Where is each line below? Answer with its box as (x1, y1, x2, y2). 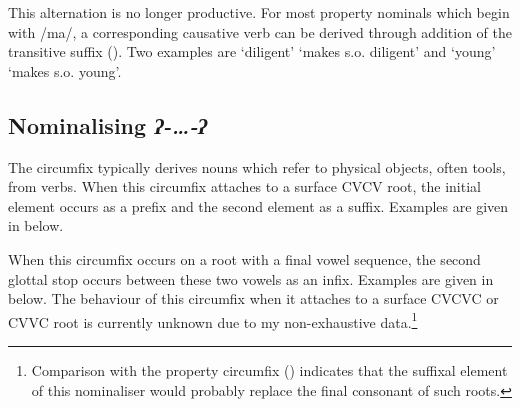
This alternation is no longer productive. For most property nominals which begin (8, 2, 510, 22)
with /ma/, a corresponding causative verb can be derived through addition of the (8, 21, 512, 42)
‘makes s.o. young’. (8, 60, 122, 81)
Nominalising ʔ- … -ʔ (8, 109, 207, 140)
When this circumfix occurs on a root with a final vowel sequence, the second (8, 248, 481, 269)
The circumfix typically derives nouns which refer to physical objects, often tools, (8, 156, 506, 177)
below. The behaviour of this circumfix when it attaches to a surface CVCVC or (8, 288, 499, 309)
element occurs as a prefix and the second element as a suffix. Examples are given (8, 195, 509, 216)
